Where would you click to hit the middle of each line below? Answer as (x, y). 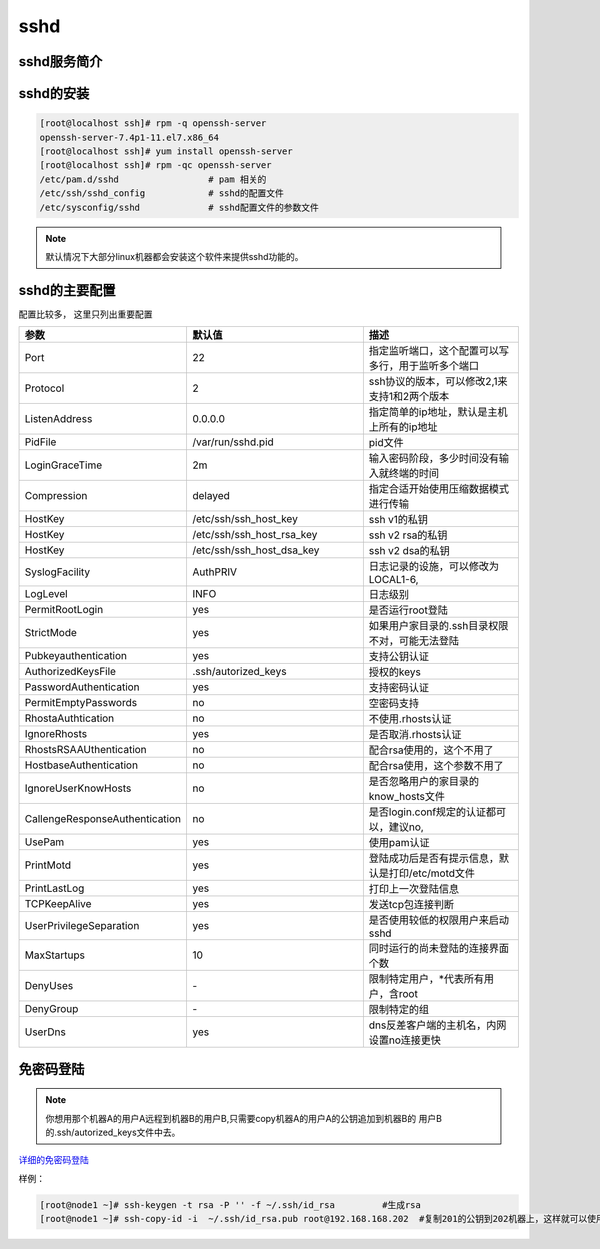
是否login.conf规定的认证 (427, 812)
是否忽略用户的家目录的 (424, 782)
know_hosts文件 (406, 797)
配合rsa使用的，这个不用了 (431, 750)
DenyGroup (51, 1009)
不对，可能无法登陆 (414, 641)
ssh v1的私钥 (398, 520)
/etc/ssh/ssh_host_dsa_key (255, 550)
